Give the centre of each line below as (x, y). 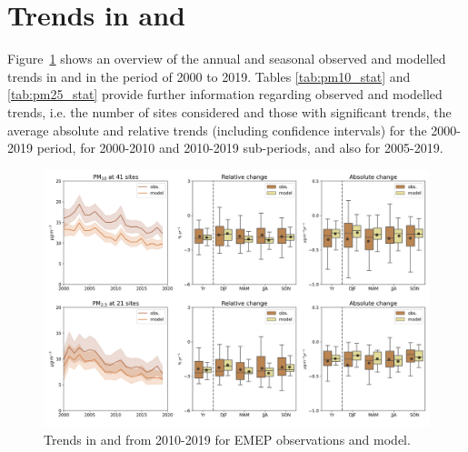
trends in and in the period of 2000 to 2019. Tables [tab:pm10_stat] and (209, 76)
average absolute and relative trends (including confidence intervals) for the (217, 130)
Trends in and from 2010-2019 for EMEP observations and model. (227, 439)
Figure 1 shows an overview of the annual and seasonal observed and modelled (227, 59)
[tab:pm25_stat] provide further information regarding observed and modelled (225, 94)
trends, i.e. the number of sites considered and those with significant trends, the (229, 111)
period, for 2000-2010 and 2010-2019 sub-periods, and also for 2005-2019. (240, 148)
